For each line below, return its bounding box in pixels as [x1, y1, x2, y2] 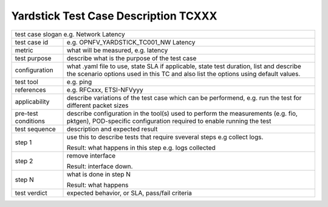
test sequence [15, 125, 56, 133]
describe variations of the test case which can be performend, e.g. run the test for [66, 93, 302, 102]
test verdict [15, 189, 48, 197]
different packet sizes [66, 101, 129, 110]
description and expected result [66, 125, 158, 133]
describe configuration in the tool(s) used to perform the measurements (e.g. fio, [66, 109, 298, 118]
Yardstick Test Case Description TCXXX [11, 9, 217, 23]
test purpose [15, 54, 52, 62]
